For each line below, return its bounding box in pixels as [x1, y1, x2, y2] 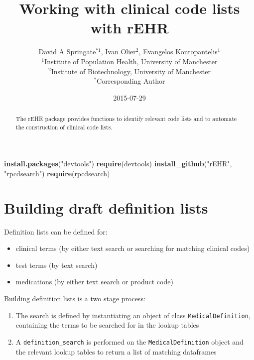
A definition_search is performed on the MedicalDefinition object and [15, 336, 244, 347]
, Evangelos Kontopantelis [138, 46, 218, 57]
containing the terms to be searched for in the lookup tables [15, 320, 199, 330]
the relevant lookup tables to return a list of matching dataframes [15, 346, 217, 357]
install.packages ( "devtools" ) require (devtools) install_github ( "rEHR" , [4, 158, 232, 169]
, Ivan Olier [101, 46, 136, 57]
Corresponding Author [97, 76, 165, 86]
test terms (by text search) [15, 259, 98, 270]
